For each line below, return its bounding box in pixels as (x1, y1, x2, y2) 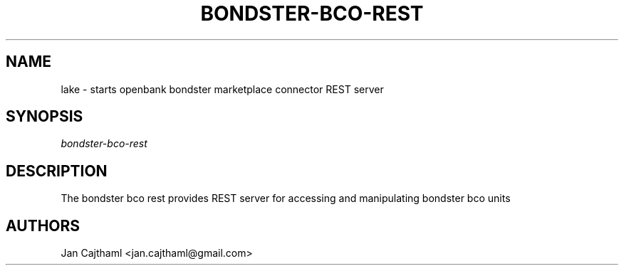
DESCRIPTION (6, 161, 108, 180)
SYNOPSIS (6, 107, 83, 126)
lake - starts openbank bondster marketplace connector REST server (61, 83, 384, 95)
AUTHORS (6, 216, 80, 235)
